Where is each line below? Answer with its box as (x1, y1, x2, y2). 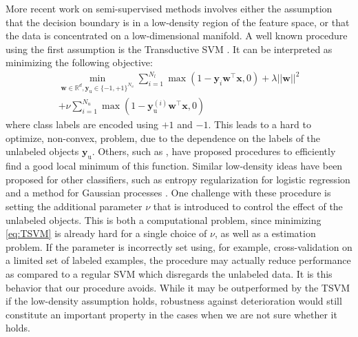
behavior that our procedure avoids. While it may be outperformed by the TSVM (6, 280, 350, 294)
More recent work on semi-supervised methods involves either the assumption (6, 1, 333, 15)
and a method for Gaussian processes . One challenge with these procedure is (6, 185, 331, 200)
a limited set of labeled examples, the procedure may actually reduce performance (6, 253, 351, 267)
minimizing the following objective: (6, 55, 153, 70)
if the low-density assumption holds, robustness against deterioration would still (6, 294, 342, 308)
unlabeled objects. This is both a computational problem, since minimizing (6, 212, 322, 227)
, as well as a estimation (214, 226, 316, 241)
